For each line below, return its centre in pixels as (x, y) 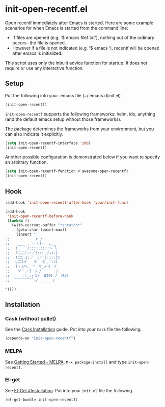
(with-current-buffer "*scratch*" (47, 225)
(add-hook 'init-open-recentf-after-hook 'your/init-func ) (67, 203)
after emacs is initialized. (37, 53)
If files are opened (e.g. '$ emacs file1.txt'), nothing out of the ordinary (83, 37)
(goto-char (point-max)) (41, 230)
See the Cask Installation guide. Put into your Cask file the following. (73, 330)
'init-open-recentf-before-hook (40, 216)
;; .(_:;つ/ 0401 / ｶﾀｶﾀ (37, 276)
